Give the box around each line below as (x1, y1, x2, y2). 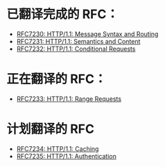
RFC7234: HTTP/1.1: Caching (16, 144, 99, 153)
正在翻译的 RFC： (6, 71, 107, 87)
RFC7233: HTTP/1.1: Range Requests (16, 95, 122, 103)
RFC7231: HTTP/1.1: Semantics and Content (16, 37, 141, 45)
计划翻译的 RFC (6, 121, 95, 137)
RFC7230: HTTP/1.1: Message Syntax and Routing (16, 29, 159, 38)
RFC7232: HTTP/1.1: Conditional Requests (16, 45, 136, 53)
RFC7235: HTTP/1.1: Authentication (16, 152, 117, 160)
